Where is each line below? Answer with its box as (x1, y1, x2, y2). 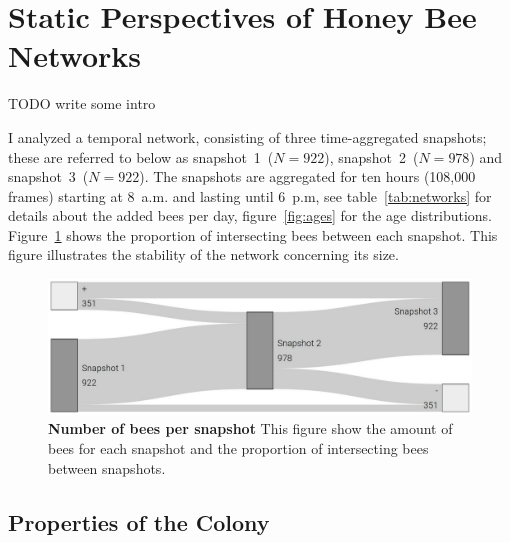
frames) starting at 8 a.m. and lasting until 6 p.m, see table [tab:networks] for (8, 185, 492, 206)
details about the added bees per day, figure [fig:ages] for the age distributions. (8, 205, 492, 226)
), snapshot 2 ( (324, 146, 419, 167)
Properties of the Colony (8, 506, 270, 537)
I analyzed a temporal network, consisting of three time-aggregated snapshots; (8, 126, 487, 147)
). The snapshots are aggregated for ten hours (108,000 (139, 166, 476, 187)
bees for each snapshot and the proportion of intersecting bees (48, 438, 429, 459)
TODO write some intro (8, 93, 156, 114)
